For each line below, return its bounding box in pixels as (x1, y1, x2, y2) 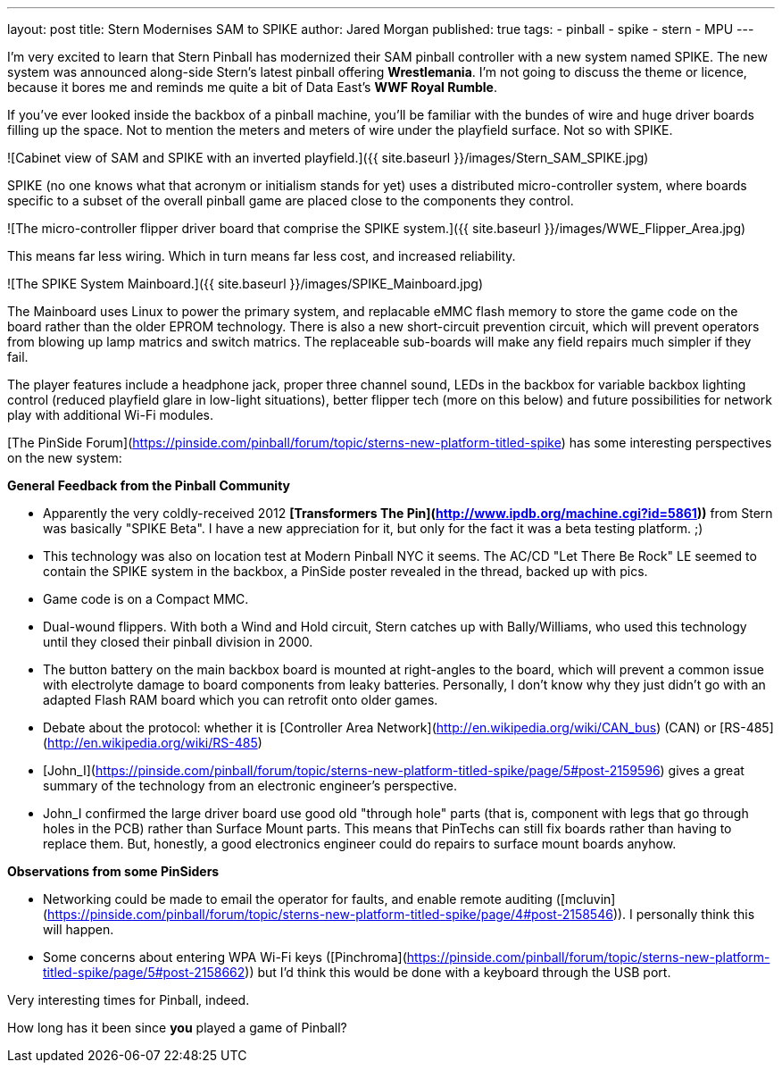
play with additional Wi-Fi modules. (7, 407, 213, 422)
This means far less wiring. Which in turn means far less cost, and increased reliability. (7, 248, 516, 263)
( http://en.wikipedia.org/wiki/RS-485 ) (43, 735, 262, 750)
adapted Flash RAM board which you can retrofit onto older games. (43, 692, 438, 707)
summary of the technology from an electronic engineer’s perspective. (43, 778, 458, 793)
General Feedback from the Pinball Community (7, 478, 291, 493)
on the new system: (7, 450, 122, 465)
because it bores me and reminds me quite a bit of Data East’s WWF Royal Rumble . (7, 79, 497, 95)
